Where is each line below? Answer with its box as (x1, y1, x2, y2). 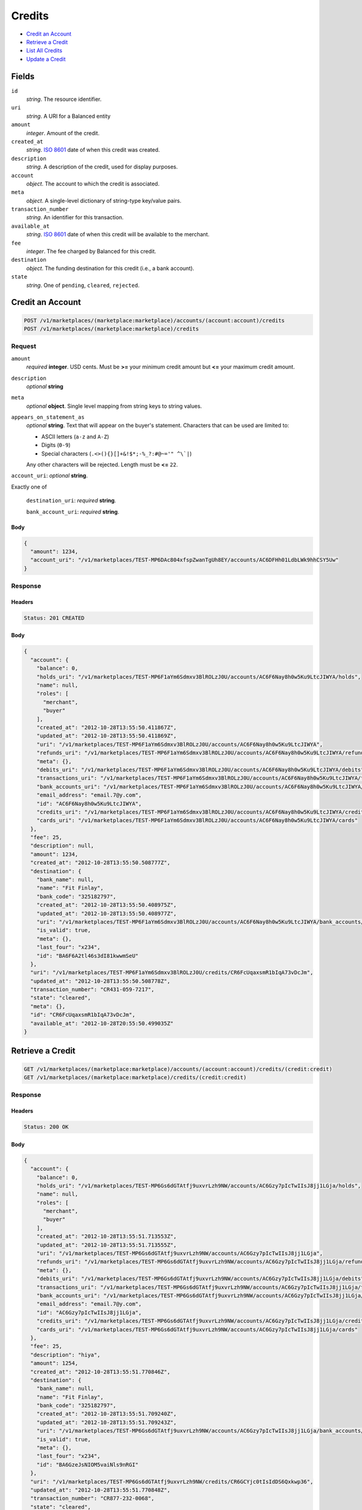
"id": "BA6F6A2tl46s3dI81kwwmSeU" (36, 952, 139, 959)
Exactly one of (11, 483, 48, 490)
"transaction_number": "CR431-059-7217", (30, 986, 155, 993)
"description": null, (30, 843, 95, 849)
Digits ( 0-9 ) (41, 442, 71, 449)
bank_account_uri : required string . (26, 508, 119, 515)
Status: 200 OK (24, 1123, 69, 1131)
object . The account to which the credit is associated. (26, 180, 160, 187)
